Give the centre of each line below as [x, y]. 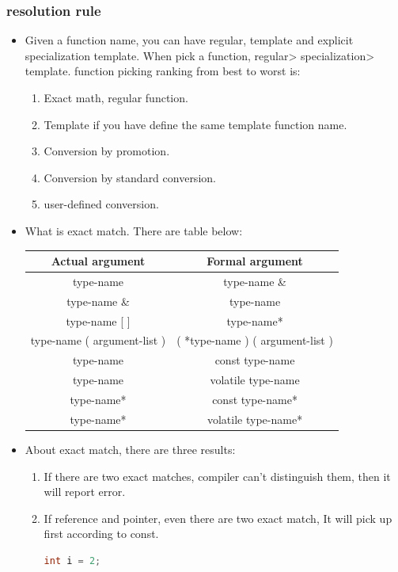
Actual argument [98, 261]
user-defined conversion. [101, 204]
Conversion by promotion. [107, 151]
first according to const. [101, 534]
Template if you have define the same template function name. [195, 124]
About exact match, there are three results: [130, 449]
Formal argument [255, 261]
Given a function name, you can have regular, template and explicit [189, 40]
